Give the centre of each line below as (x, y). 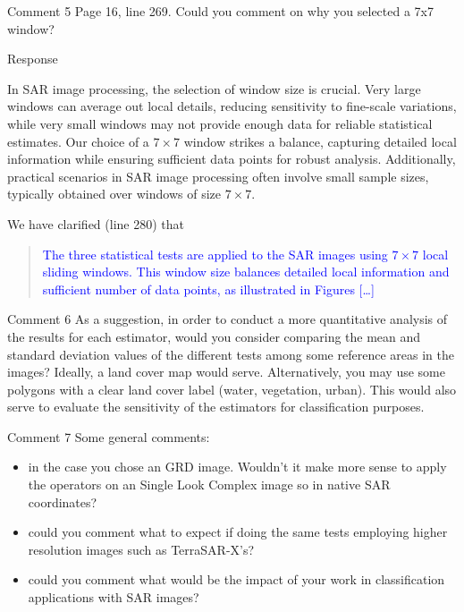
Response (33, 59)
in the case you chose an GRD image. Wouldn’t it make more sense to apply (237, 467)
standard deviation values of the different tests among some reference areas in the (231, 354)
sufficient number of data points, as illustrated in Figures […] (208, 289)
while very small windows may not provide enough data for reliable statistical (220, 123)
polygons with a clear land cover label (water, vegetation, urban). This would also (232, 389)
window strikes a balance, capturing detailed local (320, 141)
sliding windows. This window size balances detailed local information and (246, 272)
